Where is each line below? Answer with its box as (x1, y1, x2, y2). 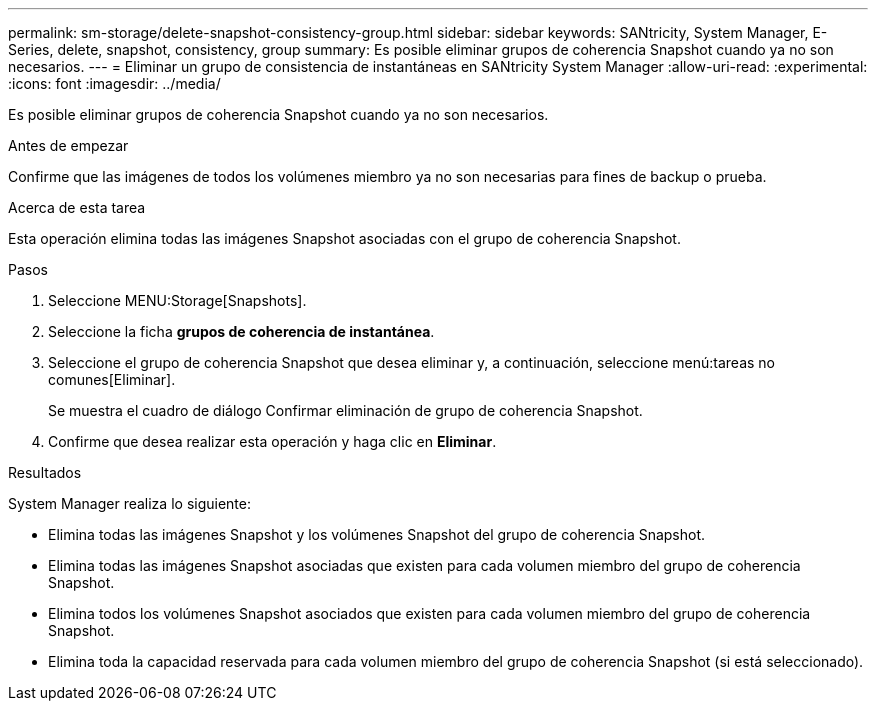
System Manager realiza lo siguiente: (8, 495, 251, 512)
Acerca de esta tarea (8, 199, 146, 216)
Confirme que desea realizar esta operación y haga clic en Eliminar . (48, 433, 497, 450)
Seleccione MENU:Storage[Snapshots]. (48, 292, 307, 309)
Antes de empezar (8, 137, 129, 154)
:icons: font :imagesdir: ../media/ (8, 75, 221, 92)
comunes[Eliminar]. (48, 371, 176, 388)
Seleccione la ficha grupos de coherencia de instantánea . (48, 323, 435, 340)
